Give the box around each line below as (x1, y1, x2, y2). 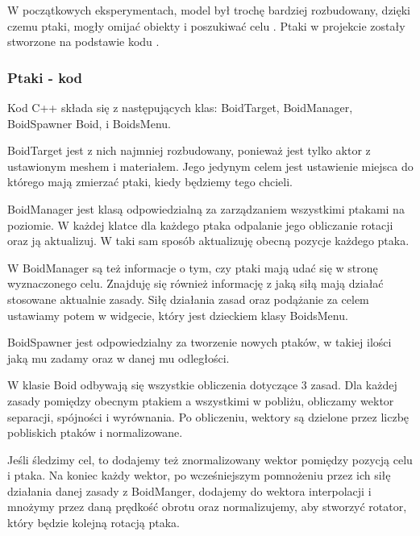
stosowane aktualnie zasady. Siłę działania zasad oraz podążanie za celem (7, 290, 369, 307)
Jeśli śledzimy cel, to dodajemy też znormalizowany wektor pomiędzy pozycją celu (7, 451, 413, 467)
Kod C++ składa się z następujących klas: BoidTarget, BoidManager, (7, 99, 353, 115)
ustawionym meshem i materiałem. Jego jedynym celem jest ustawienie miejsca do (7, 157, 414, 174)
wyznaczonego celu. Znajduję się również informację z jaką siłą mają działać (7, 275, 384, 292)
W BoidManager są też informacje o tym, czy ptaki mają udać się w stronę (7, 259, 378, 276)
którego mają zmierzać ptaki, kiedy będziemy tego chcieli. (7, 173, 293, 190)
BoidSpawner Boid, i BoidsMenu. (7, 114, 171, 131)
